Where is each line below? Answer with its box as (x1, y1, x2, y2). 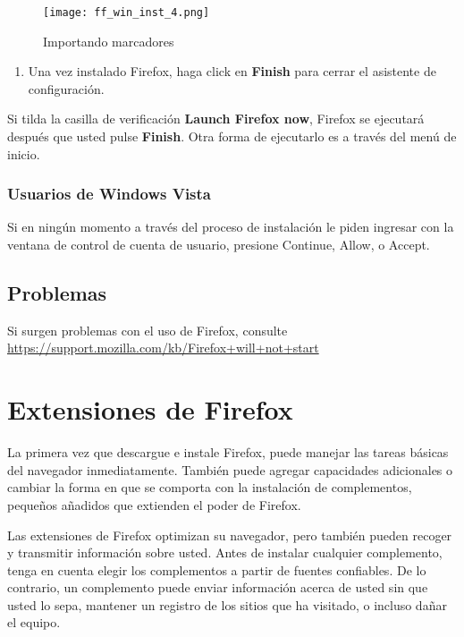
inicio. (7, 144, 40, 163)
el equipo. (7, 613, 61, 632)
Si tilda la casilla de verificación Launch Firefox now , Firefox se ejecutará (7, 109, 425, 128)
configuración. (28, 79, 105, 98)
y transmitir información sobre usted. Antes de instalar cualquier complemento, (7, 543, 443, 562)
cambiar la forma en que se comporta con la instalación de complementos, (7, 478, 412, 497)
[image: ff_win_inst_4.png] (43, 6, 210, 19)
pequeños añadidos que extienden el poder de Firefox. (7, 495, 301, 514)
